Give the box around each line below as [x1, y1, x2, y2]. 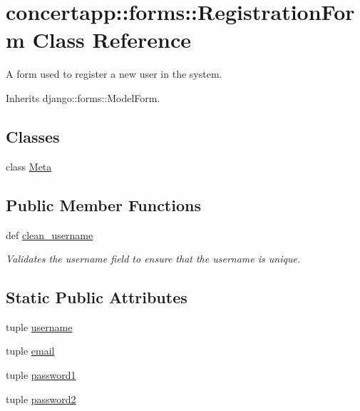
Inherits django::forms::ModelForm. [6, 90, 160, 105]
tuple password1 [6, 367, 76, 382]
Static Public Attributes [6, 286, 187, 308]
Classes [6, 125, 60, 147]
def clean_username [6, 227, 93, 242]
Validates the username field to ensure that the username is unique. [6, 251, 301, 266]
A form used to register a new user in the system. [6, 66, 222, 81]
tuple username [6, 319, 73, 334]
